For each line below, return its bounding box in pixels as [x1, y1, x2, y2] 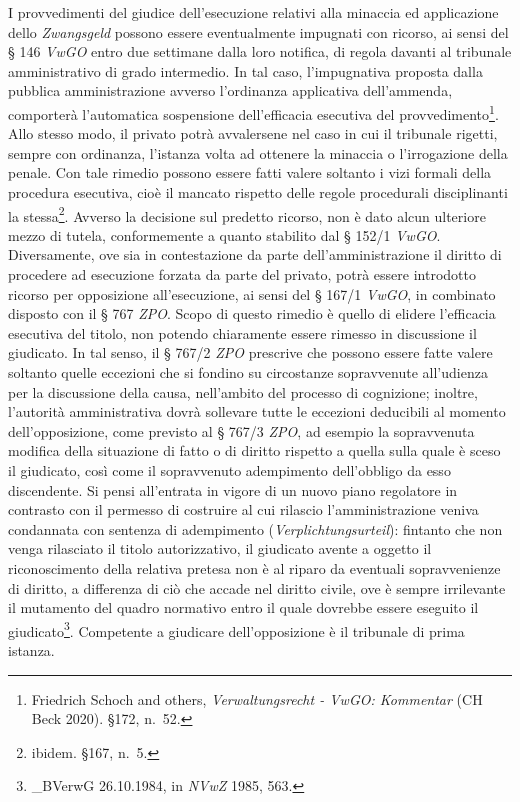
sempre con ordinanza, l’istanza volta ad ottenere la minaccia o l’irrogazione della [8, 142, 508, 163]
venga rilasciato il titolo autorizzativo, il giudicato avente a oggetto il [8, 538, 432, 559]
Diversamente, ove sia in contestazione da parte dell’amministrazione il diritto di [8, 244, 502, 265]
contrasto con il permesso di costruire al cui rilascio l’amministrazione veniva [8, 499, 479, 520]
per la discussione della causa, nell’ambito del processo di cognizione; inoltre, [8, 381, 478, 402]
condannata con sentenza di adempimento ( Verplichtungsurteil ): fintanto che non [8, 518, 503, 539]
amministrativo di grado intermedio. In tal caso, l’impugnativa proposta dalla [8, 60, 483, 81]
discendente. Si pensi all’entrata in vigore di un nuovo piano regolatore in [8, 479, 458, 500]
